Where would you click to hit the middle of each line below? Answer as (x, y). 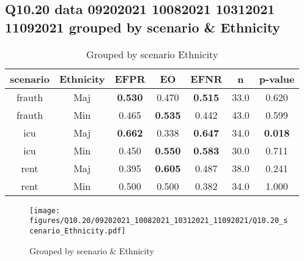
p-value (277, 78)
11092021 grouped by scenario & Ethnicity (143, 27)
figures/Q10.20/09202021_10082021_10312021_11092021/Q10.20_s (159, 221)
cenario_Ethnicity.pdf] (78, 231)
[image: (45, 210)
